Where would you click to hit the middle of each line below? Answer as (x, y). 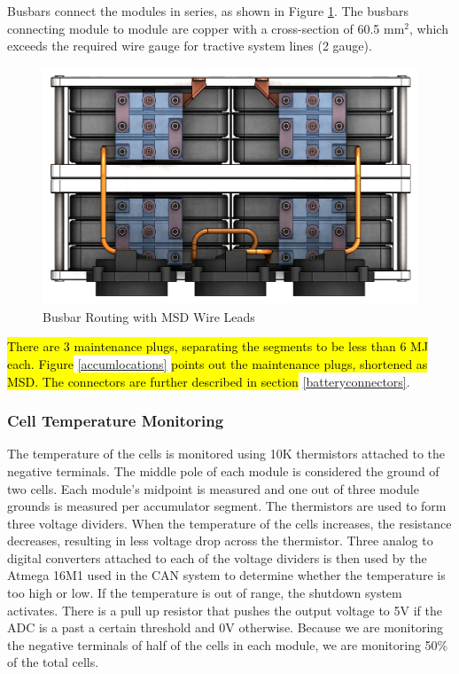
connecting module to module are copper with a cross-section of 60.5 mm (206, 28)
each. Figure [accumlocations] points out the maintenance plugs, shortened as (218, 363)
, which (429, 28)
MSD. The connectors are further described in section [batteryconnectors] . (209, 381)
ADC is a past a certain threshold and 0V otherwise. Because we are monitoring (226, 627)
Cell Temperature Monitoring (116, 421)
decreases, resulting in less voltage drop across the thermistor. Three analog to (220, 541)
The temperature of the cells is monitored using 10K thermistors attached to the (226, 454)
